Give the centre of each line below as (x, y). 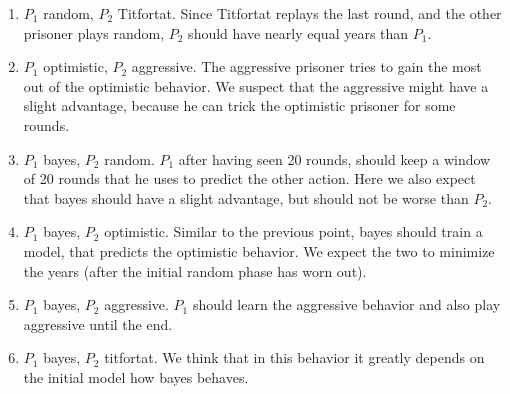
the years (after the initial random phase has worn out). (195, 270)
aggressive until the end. (98, 323)
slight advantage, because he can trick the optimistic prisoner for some (239, 105)
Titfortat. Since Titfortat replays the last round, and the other (309, 13)
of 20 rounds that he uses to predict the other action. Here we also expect (249, 178)
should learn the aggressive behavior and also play (346, 304)
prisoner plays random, (94, 32)
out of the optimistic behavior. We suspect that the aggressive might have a (256, 85)
